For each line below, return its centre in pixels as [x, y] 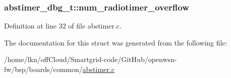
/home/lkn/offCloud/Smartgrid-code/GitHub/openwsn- [91, 59]
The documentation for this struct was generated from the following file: [116, 42]
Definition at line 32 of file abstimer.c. [63, 26]
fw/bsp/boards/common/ [43, 69]
